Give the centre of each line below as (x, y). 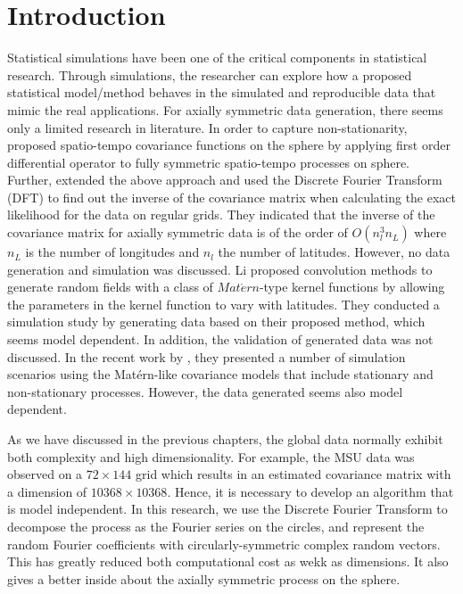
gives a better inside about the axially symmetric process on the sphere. (204, 578)
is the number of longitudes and (112, 252)
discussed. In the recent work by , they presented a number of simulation (207, 356)
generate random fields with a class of (110, 287)
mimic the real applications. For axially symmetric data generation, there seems (225, 109)
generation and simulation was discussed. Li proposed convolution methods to (220, 269)
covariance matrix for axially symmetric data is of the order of (178, 232)
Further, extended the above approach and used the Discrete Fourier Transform (225, 180)
